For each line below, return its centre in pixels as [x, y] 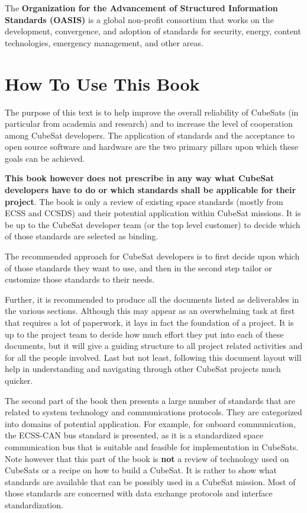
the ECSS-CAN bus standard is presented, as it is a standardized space [134, 435]
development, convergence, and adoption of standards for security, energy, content [153, 31]
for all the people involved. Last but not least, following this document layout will [153, 357]
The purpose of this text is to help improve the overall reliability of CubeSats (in [152, 112]
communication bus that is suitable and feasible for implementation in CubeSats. [152, 446]
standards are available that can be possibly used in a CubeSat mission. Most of [150, 481]
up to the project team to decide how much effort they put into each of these [144, 334]
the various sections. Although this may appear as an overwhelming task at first [150, 311]
